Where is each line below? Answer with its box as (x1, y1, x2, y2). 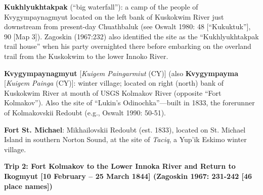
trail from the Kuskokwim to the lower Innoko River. (4, 50, 168, 61)
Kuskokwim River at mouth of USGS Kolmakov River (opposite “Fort (4, 87, 222, 98)
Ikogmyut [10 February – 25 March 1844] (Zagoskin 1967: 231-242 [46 (4, 170, 252, 181)
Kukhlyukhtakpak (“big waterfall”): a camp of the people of (4, 2, 198, 12)
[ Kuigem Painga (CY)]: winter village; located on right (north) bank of (4, 78, 224, 88)
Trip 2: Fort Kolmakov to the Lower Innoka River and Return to (4, 161, 236, 171)
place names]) (4, 180, 53, 191)
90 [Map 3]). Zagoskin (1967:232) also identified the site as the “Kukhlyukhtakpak (4, 31, 259, 41)
